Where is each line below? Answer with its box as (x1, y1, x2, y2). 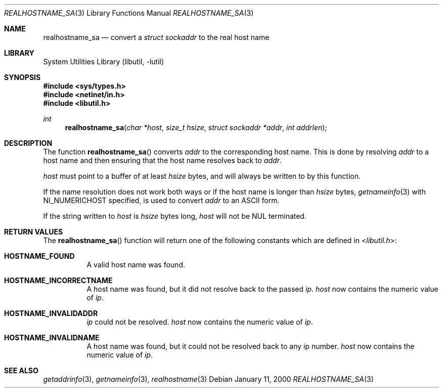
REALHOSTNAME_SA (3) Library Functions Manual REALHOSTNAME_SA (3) (4, 9, 254, 17)
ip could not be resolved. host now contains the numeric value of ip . (86, 318, 313, 326)
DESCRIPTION (4, 139, 53, 147)
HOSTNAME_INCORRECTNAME (4, 276, 113, 285)
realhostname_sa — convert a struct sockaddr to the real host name (43, 33, 270, 42)
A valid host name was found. (86, 260, 185, 269)
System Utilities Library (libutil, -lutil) (43, 57, 164, 66)
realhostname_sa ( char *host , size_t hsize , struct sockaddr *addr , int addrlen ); (65, 123, 327, 132)
